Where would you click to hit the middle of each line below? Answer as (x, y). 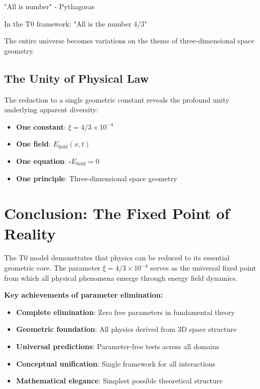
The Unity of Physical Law (77, 78)
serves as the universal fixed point (203, 268)
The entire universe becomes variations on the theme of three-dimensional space (129, 41)
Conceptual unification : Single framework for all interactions (116, 363)
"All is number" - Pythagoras (49, 6)
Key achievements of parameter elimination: (84, 295)
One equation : (41, 161)
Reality (30, 233)
